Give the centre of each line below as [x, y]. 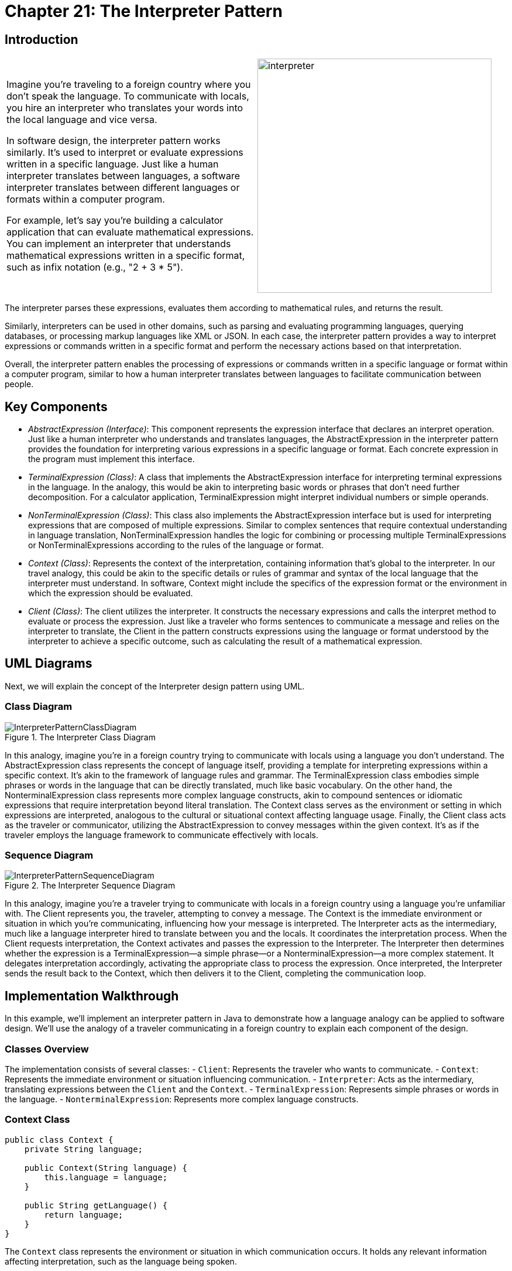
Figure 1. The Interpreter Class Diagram [80, 737]
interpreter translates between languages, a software [123, 176]
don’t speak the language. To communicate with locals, [128, 96]
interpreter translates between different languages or [123, 188]
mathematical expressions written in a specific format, [126, 256]
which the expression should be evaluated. [111, 593]
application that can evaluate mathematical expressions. [130, 232]
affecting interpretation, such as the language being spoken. [121, 1261]
